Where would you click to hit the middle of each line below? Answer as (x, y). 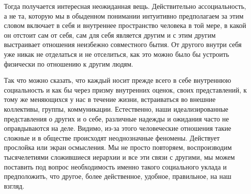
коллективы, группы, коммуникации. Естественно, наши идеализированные (116, 109)
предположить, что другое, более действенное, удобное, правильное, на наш (118, 176)
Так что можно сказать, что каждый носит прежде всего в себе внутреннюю (118, 80)
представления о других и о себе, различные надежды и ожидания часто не (116, 118)
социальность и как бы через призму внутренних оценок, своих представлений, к (125, 89)
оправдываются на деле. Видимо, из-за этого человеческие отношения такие (118, 128)
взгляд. (14, 185)
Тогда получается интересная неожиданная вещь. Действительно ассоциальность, (125, 6)
